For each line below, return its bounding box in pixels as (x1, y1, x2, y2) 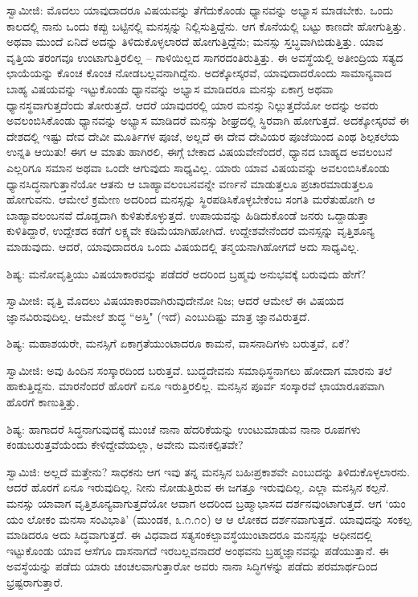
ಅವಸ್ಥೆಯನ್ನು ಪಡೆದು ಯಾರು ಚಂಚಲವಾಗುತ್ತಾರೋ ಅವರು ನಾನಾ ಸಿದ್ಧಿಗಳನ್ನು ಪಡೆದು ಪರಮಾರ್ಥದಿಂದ (6, 558, 378, 574)
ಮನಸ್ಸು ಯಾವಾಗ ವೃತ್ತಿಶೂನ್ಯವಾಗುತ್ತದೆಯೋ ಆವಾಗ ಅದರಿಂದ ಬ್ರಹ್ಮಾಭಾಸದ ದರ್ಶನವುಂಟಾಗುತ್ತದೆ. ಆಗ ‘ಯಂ (6, 495, 406, 512)
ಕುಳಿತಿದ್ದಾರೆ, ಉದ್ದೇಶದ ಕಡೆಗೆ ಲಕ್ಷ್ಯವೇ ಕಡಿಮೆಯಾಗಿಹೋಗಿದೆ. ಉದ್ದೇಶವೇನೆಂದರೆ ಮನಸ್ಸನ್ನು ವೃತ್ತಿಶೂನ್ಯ (6, 222, 375, 239)
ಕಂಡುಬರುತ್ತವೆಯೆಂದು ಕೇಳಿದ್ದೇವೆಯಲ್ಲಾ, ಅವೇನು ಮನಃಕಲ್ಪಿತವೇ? (6, 436, 244, 453)
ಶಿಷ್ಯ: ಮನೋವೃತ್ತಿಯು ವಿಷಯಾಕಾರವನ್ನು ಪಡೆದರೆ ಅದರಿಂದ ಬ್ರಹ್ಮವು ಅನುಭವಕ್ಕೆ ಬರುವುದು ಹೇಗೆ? (6, 265, 367, 282)
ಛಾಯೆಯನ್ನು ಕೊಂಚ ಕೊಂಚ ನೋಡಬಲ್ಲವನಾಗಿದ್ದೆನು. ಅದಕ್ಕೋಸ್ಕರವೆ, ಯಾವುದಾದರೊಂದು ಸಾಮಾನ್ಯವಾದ (6, 64, 391, 81)
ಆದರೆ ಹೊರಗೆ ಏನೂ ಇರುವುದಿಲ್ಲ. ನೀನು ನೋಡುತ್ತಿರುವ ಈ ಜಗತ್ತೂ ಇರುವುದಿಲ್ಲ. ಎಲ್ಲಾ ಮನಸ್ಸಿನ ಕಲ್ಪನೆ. (6, 479, 389, 496)
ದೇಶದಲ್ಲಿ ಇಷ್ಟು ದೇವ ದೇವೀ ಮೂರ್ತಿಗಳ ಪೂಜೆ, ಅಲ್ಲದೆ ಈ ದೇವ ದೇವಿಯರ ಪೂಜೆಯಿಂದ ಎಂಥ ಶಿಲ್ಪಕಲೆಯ (6, 127, 400, 144)
